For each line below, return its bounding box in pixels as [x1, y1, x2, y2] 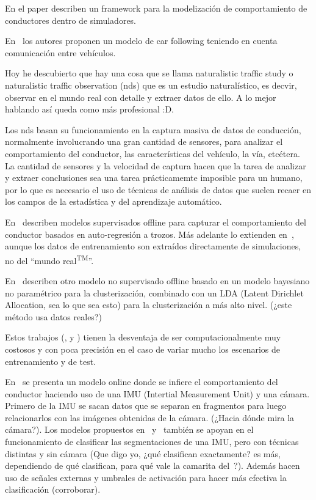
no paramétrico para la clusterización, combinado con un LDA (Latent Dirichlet [5, 286, 304, 299]
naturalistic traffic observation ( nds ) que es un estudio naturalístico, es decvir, [5, 78, 297, 91]
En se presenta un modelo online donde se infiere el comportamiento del [5, 375, 278, 388]
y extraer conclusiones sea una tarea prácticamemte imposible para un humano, [5, 171, 303, 184]
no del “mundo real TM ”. [5, 252, 94, 267]
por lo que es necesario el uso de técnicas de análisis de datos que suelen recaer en [5, 183, 311, 196]
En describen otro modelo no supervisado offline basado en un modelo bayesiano [5, 274, 310, 287]
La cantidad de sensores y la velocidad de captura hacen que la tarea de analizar [5, 159, 306, 172]
